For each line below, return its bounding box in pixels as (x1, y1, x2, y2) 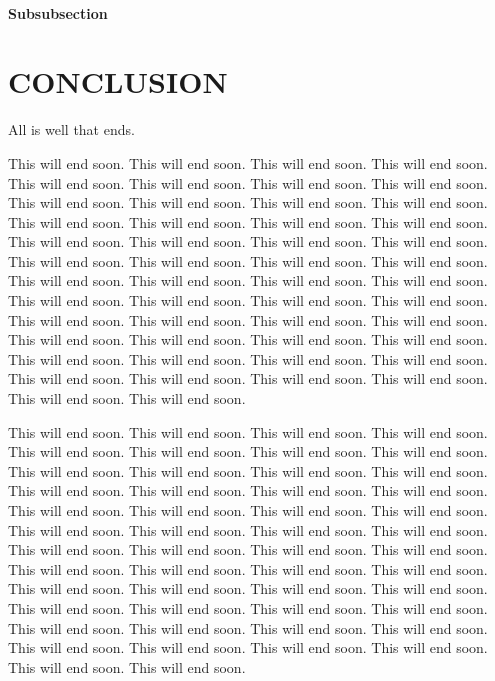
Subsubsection (8, 2, 108, 23)
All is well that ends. (8, 119, 135, 140)
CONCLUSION (8, 61, 228, 102)
